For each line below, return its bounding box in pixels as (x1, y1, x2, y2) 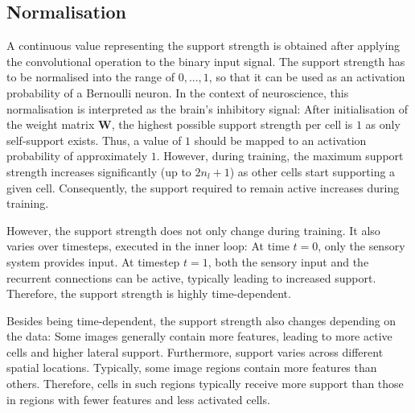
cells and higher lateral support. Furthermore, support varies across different (6, 343, 384, 360)
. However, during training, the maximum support (156, 147, 404, 164)
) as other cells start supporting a (229, 163, 396, 180)
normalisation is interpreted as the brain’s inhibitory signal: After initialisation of (6, 100, 408, 117)
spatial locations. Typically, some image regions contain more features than (6, 359, 377, 376)
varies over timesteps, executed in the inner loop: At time (6, 237, 290, 254)
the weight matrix (6, 116, 95, 133)
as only (365, 116, 401, 133)
